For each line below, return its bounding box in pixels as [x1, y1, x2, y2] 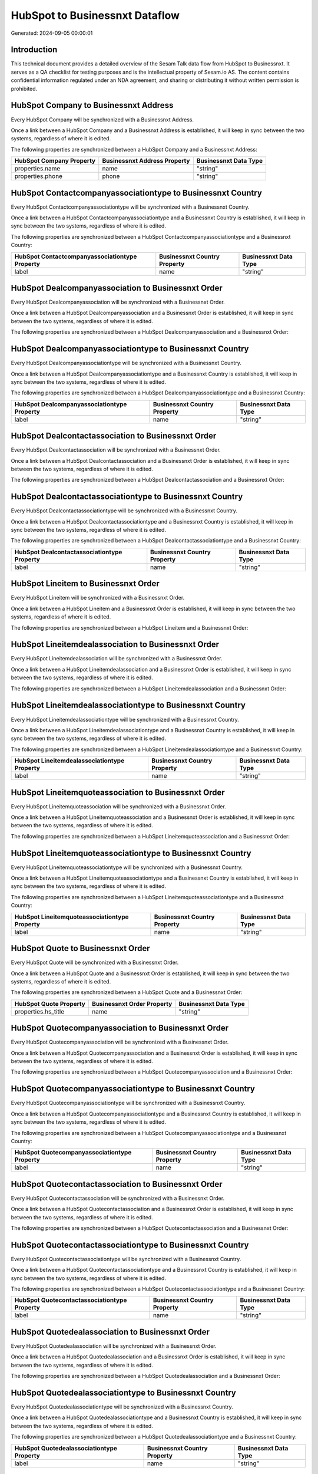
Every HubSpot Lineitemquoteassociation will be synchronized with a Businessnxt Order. [11, 802, 226, 810]
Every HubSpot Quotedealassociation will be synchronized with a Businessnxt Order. [11, 1342, 217, 1350]
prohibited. [11, 85, 38, 92]
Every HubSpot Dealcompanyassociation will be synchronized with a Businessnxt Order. [11, 298, 225, 306]
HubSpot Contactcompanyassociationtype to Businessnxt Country [11, 187, 262, 198]
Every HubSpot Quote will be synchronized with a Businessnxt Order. [11, 959, 179, 966]
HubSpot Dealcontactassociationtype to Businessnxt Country [11, 492, 243, 502]
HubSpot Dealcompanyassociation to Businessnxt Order [11, 283, 223, 293]
